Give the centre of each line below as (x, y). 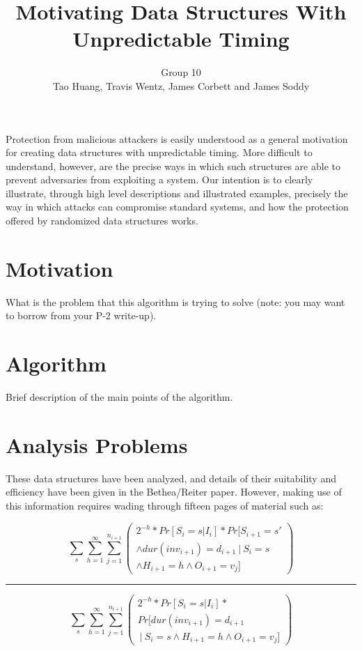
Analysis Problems (97, 444)
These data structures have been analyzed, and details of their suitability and (171, 478)
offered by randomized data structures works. (102, 221)
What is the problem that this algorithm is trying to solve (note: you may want (175, 301)
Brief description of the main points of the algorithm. (119, 397)
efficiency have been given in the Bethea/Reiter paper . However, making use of (174, 492)
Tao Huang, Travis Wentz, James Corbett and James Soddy (181, 85)
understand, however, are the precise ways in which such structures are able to (173, 166)
